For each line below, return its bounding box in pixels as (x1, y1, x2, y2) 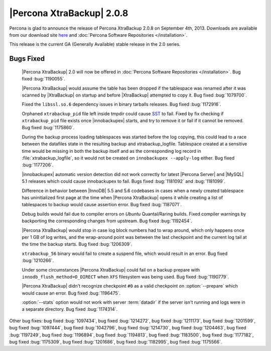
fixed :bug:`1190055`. (22, 76, 65, 82)
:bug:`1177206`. (22, 162, 54, 168)
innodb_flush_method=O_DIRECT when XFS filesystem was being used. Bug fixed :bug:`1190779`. (22, 274, 229, 280)
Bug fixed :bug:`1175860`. (22, 125, 75, 131)
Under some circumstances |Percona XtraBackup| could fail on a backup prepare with (22, 267, 200, 273)
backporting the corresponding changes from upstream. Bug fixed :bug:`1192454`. (22, 218, 193, 224)
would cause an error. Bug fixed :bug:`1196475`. (22, 290, 121, 296)
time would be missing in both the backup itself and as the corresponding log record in (22, 148, 202, 154)
